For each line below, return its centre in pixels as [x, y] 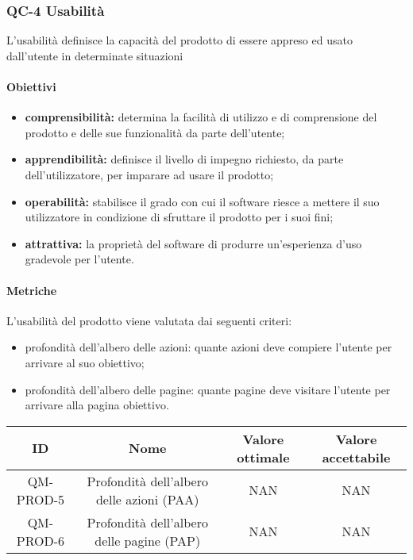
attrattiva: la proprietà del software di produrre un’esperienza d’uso [193, 243]
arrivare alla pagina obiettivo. [97, 405]
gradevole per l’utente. [79, 259]
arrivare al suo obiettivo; [85, 362]
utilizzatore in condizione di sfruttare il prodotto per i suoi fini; [179, 217]
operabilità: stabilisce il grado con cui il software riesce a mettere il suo [202, 201]
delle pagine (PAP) [148, 540]
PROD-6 [40, 540]
